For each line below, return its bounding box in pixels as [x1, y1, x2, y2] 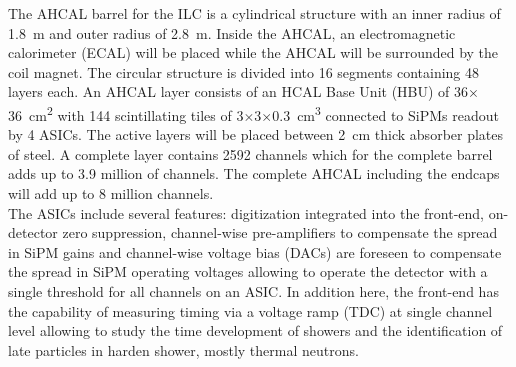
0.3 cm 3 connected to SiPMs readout [272, 101, 499, 125]
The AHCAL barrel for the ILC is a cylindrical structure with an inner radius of [8, 3, 501, 23]
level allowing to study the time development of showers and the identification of [8, 320, 503, 341]
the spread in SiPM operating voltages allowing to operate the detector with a [8, 261, 488, 282]
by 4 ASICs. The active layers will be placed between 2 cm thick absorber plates [8, 124, 504, 145]
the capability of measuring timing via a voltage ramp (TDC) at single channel [8, 300, 493, 321]
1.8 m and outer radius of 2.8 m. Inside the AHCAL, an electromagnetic [8, 22, 456, 43]
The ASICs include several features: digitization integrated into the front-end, [8, 202, 485, 223]
